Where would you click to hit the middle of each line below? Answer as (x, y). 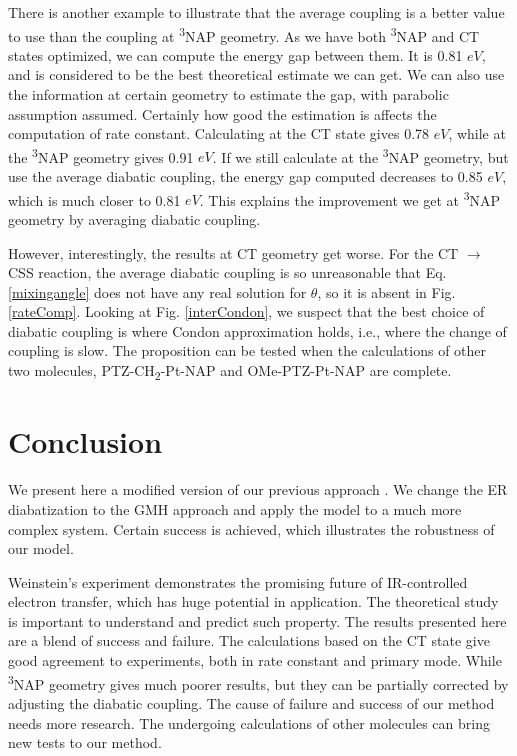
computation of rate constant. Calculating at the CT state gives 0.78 (219, 133)
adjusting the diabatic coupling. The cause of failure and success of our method (251, 702)
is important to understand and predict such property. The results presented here (257, 620)
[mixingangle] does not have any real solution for (157, 291)
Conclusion (85, 441)
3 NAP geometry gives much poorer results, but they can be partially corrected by (258, 682)
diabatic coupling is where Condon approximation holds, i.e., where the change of (257, 330)
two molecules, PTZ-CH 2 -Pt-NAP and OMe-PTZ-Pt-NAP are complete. (230, 371)
